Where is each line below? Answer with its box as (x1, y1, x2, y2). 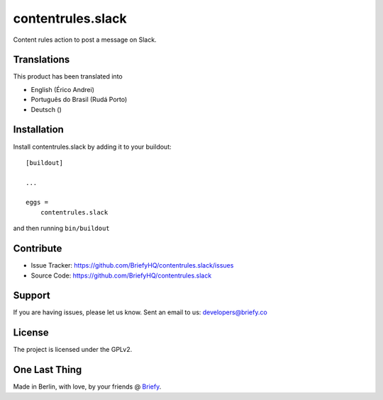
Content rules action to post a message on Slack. (13, 35, 157, 44)
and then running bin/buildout (13, 224, 110, 233)
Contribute (13, 243, 62, 255)
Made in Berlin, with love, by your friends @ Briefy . (13, 382, 162, 391)
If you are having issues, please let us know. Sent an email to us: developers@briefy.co (13, 308, 267, 316)
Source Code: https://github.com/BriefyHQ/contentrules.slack (30, 271, 212, 280)
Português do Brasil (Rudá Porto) (30, 96, 128, 104)
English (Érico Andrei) (30, 85, 95, 93)
